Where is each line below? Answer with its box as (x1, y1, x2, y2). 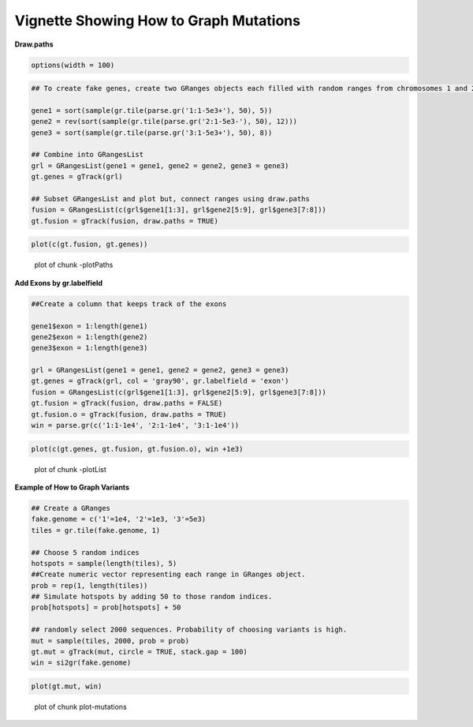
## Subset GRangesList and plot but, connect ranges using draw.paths (31, 194, 311, 204)
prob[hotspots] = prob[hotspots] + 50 (31, 603, 181, 612)
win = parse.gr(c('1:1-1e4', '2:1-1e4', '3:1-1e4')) (31, 421, 240, 430)
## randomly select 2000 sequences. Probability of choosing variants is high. (31, 625, 348, 635)
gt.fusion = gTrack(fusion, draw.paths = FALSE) (31, 399, 223, 408)
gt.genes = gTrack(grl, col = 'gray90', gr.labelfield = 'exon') (31, 377, 289, 386)
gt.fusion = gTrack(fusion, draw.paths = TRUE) (31, 216, 218, 225)
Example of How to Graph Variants (14, 482, 130, 492)
